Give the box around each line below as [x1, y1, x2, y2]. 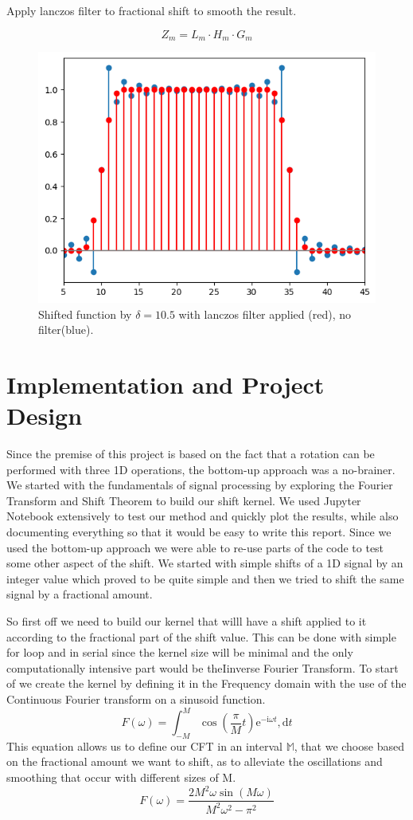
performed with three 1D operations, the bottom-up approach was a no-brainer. [6, 461, 395, 477]
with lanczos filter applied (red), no [178, 305, 351, 322]
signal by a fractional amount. [6, 586, 153, 602]
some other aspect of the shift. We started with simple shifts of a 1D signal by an [6, 555, 403, 571]
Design [6, 399, 83, 432]
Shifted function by [38, 305, 132, 322]
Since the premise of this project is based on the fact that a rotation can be [6, 445, 375, 462]
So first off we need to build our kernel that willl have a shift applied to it [6, 613, 367, 630]
